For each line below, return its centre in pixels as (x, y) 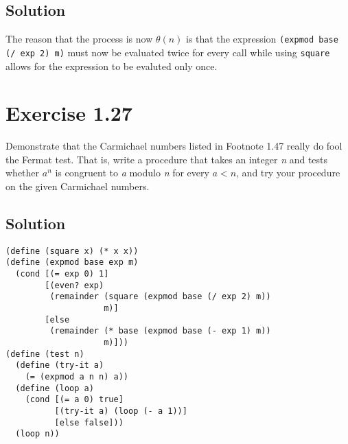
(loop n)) (37, 434)
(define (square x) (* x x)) (72, 251)
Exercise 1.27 (69, 113)
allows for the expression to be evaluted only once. (112, 66)
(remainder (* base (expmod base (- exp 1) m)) (160, 331)
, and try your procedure (288, 173)
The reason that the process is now (79, 39)
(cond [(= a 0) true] (74, 400)
